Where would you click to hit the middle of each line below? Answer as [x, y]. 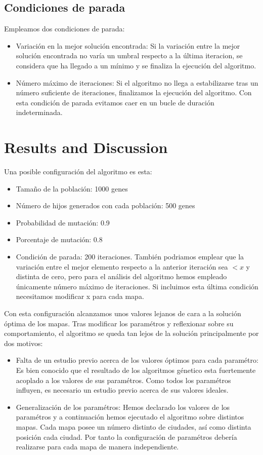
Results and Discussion [86, 147]
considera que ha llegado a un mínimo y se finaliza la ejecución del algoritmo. [136, 65]
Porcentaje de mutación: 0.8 [59, 239]
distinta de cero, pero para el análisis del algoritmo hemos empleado [121, 276]
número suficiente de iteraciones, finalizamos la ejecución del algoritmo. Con [134, 92]
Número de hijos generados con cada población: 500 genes [105, 205]
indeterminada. [39, 112]
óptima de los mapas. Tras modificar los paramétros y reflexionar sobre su [119, 323]
